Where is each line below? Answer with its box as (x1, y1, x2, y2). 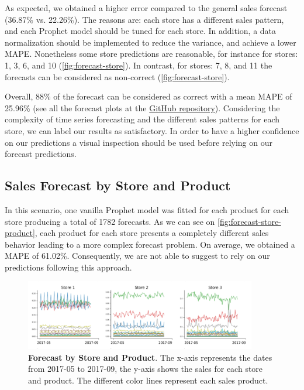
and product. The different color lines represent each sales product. (28, 374, 268, 386)
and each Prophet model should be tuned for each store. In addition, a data (5, 25, 277, 37)
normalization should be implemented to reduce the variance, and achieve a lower (5, 36, 296, 48)
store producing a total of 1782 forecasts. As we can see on (5, 215, 215, 227)
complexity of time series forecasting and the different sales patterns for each (5, 113, 279, 125)
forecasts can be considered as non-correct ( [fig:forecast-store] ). (5, 70, 230, 83)
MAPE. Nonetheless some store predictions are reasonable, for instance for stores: (5, 47, 298, 60)
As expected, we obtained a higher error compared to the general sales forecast (5, 2, 288, 13)
